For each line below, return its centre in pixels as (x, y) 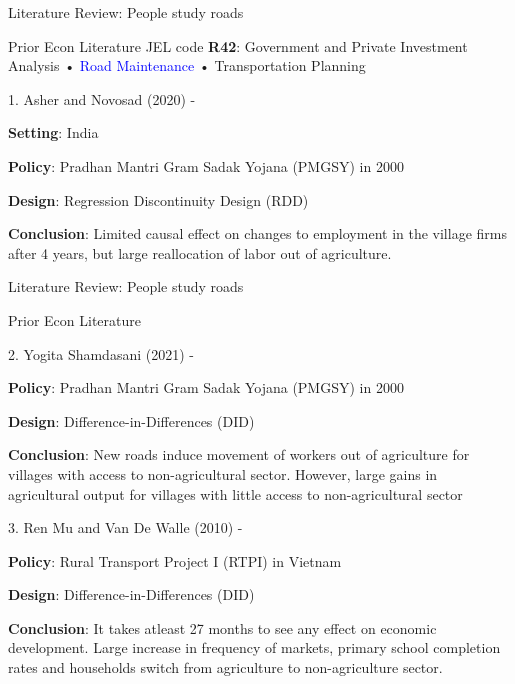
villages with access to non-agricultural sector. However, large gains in (223, 473)
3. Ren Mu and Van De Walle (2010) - (125, 527)
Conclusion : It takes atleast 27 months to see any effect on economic (222, 627)
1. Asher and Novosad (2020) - (102, 98)
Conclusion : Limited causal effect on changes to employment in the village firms (257, 233)
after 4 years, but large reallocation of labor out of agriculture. (200, 252)
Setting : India (53, 132)
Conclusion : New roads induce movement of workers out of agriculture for (239, 454)
